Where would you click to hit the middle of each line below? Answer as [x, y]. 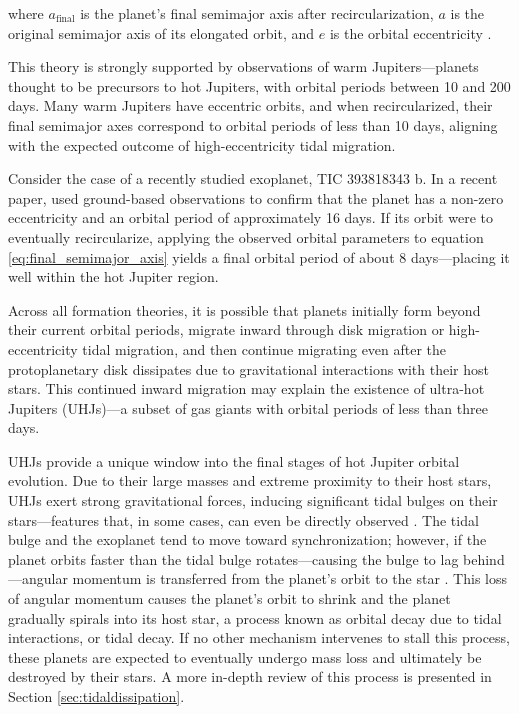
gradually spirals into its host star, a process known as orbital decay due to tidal [255, 617]
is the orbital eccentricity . [410, 32]
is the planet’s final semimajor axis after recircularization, [257, 13]
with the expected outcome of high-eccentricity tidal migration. [202, 144]
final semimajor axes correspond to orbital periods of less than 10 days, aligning [253, 124]
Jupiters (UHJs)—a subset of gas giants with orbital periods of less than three [248, 407]
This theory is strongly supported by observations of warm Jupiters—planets [243, 66]
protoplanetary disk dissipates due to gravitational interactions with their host [248, 368]
